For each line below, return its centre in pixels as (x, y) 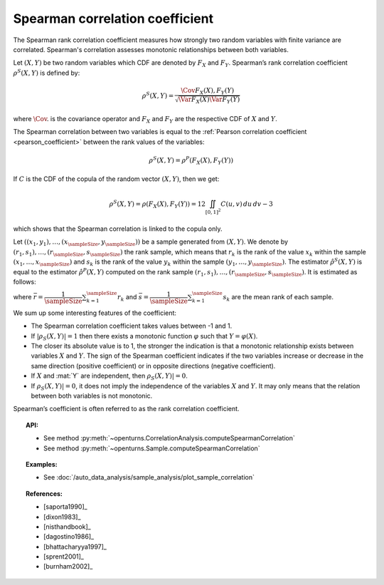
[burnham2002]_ (68, 566)
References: (44, 493)
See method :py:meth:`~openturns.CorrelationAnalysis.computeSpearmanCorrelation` (169, 438)
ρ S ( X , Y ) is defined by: (47, 72)
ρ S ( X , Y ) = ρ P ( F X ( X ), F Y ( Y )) (191, 161)
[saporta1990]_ (66, 507)
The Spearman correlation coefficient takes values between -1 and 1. (132, 326)
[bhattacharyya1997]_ (75, 547)
